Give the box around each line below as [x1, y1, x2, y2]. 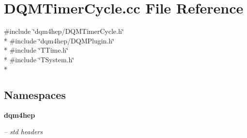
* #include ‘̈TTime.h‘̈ [4, 45, 69, 55]
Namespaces [4, 87, 66, 102]
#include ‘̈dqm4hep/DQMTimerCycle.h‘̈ [4, 26, 124, 36]
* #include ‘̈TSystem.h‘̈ [4, 54, 75, 64]
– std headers [4, 126, 43, 136]
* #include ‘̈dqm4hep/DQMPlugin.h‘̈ [4, 35, 114, 45]
